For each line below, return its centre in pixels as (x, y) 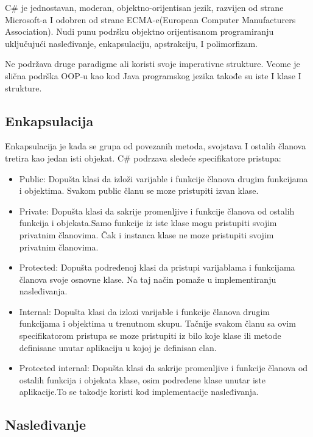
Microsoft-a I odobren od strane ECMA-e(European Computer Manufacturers (150, 19)
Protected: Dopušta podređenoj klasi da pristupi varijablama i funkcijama (157, 267)
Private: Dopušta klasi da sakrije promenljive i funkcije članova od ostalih (157, 211)
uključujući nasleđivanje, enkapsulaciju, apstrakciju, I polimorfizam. (131, 43)
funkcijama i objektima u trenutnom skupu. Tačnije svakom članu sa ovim (157, 323)
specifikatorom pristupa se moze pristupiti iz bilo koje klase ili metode (150, 336)
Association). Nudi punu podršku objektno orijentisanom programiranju (139, 31)
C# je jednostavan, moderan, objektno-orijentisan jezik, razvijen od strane (144, 7)
